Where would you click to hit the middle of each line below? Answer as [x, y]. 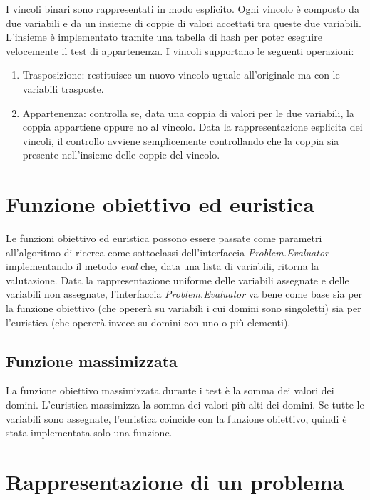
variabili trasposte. [63, 88]
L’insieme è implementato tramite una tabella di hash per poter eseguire [164, 37]
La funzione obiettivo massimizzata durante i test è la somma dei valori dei [170, 390]
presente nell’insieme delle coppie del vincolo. [121, 155]
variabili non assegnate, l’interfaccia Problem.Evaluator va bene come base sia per [184, 294]
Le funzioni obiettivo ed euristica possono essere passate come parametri [164, 238]
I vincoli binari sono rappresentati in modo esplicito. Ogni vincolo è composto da [183, 9]
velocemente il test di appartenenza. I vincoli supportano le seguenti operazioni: [180, 50]
